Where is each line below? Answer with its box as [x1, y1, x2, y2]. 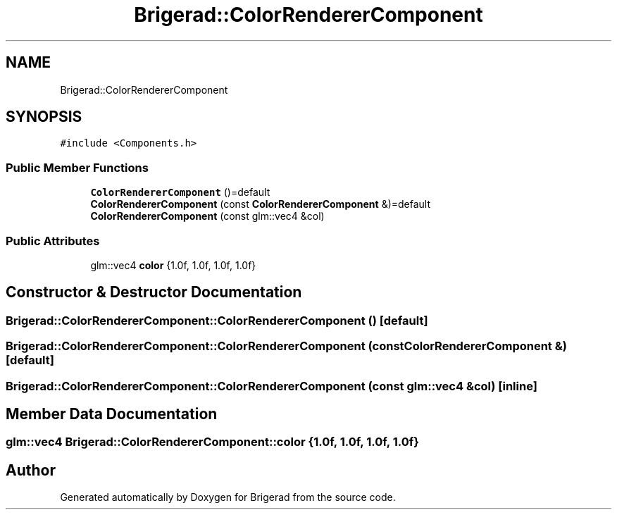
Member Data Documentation [6, 404, 218, 423]
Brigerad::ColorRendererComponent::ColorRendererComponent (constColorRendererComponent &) [6, 339, 567, 354]
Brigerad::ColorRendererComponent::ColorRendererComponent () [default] [6, 313, 428, 328]
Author [6, 461, 56, 479]
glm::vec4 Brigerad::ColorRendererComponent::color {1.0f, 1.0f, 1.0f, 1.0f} [6, 435, 419, 449]
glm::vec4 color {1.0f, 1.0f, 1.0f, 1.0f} [90, 259, 256, 271]
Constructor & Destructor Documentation [6, 283, 302, 302]
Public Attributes [6, 233, 100, 248]
